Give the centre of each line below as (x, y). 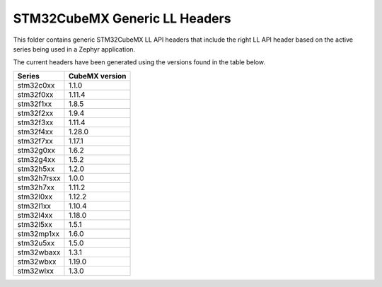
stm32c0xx (36, 85)
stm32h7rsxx (39, 178)
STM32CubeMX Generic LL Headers (122, 18)
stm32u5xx (36, 242)
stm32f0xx (35, 94)
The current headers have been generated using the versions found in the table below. (139, 62)
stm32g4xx (36, 159)
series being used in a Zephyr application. (74, 49)
